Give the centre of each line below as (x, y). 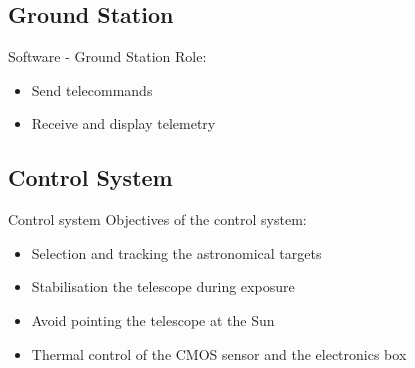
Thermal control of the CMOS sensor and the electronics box (219, 353)
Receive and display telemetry (123, 123)
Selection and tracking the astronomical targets (176, 252)
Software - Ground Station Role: (107, 56)
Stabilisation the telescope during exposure (163, 286)
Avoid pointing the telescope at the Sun (153, 319)
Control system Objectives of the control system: (157, 219)
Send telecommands (92, 89)
